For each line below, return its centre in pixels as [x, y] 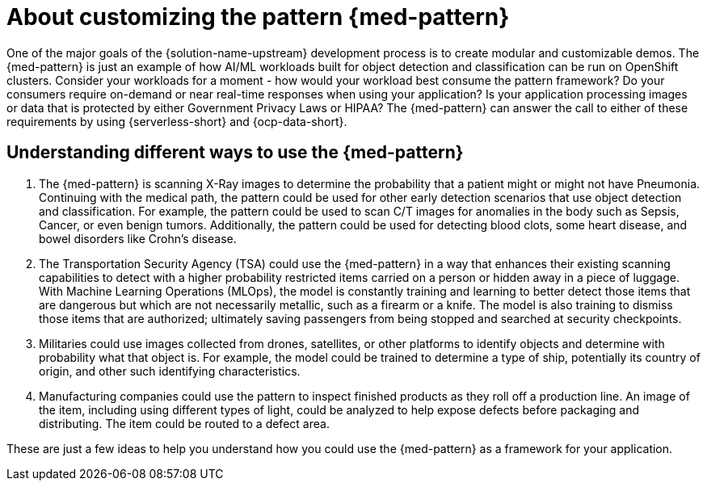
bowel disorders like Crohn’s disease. [138, 238]
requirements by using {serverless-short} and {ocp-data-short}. [177, 121]
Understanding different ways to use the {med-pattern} [235, 153]
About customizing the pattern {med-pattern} [258, 17]
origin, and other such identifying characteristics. [170, 371]
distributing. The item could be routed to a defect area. [184, 423]
